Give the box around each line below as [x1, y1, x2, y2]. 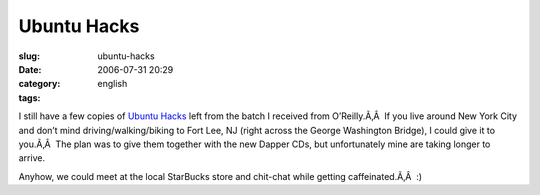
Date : [18, 63, 42, 75]
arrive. [18, 152, 45, 164]
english [97, 78, 128, 90]
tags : [18, 91, 41, 104]
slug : [18, 50, 40, 62]
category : [18, 78, 61, 90]
